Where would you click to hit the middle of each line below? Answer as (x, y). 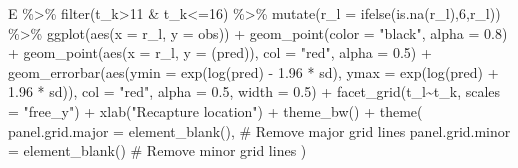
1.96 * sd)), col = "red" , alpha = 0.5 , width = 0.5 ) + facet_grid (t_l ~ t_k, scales (254, 91)
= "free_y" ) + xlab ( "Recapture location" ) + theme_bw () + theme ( (215, 110)
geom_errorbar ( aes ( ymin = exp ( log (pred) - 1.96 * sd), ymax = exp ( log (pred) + (253, 71)
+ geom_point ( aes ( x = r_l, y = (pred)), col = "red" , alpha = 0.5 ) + (220, 52)
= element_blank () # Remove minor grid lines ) (157, 150)
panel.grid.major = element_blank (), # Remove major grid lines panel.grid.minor (259, 130)
